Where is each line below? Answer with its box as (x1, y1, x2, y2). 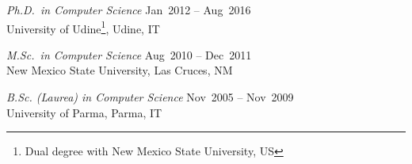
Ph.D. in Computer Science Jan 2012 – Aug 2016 (6, 2, 251, 17)
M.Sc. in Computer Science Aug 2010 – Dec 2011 (6, 46, 252, 63)
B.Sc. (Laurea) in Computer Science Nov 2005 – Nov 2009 (6, 89, 294, 105)
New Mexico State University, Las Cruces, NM (6, 62, 233, 78)
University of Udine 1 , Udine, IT (6, 17, 160, 36)
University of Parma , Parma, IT (6, 104, 162, 120)
